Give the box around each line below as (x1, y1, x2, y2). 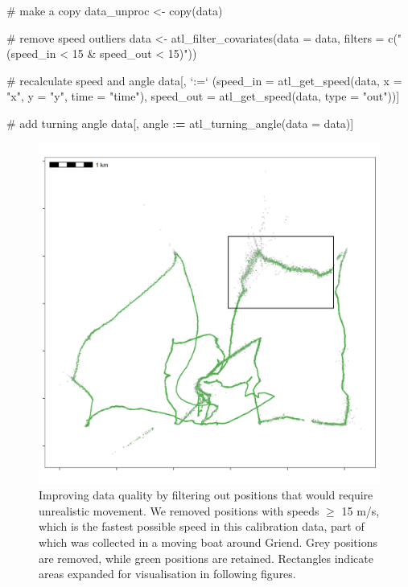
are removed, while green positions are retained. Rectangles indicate (39, 549, 373, 566)
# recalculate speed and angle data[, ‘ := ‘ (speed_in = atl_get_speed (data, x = (6, 72, 402, 88)
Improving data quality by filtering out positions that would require (39, 486, 373, 503)
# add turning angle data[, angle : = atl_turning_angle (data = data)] (6, 114, 354, 131)
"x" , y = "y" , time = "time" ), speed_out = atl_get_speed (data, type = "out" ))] (6, 88, 400, 105)
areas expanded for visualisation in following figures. (39, 565, 296, 582)
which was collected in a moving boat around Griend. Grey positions (39, 533, 377, 550)
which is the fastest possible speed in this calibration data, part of (39, 518, 365, 535)
